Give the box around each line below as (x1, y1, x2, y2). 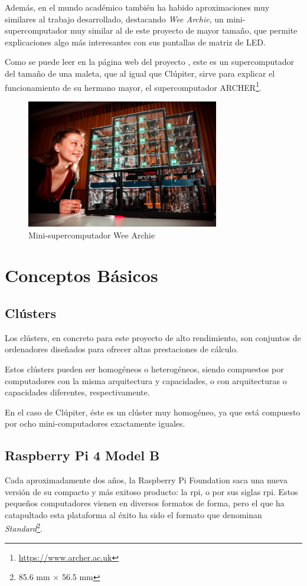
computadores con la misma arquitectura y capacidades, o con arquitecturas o (5, 374, 287, 387)
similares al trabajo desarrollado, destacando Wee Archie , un (5, 12, 224, 25)
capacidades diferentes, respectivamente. (5, 386, 150, 398)
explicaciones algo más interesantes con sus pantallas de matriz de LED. (5, 35, 266, 48)
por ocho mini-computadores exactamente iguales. (5, 417, 185, 430)
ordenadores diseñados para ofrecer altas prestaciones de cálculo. (5, 343, 239, 355)
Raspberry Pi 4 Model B (5, 446, 160, 464)
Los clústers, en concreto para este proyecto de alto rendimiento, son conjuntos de (5, 331, 301, 343)
